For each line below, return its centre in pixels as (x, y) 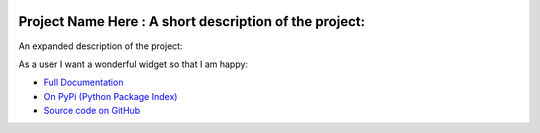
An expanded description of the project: (101, 46)
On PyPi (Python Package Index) (110, 96)
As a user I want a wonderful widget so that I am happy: (133, 64)
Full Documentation (83, 82)
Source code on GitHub (92, 111)
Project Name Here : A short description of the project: (191, 21)
